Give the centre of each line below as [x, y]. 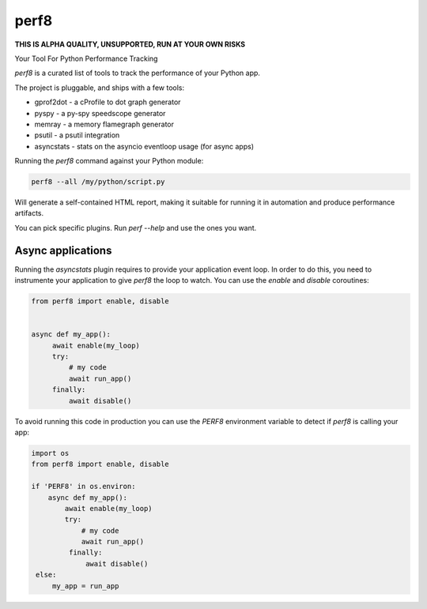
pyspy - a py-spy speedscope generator [100, 113]
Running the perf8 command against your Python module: [109, 161]
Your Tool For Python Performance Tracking [86, 58]
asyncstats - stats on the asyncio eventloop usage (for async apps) [144, 146]
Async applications [63, 250]
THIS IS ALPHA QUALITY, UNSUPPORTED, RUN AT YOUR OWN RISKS [130, 44]
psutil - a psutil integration [77, 135]
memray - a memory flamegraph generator [104, 124]
